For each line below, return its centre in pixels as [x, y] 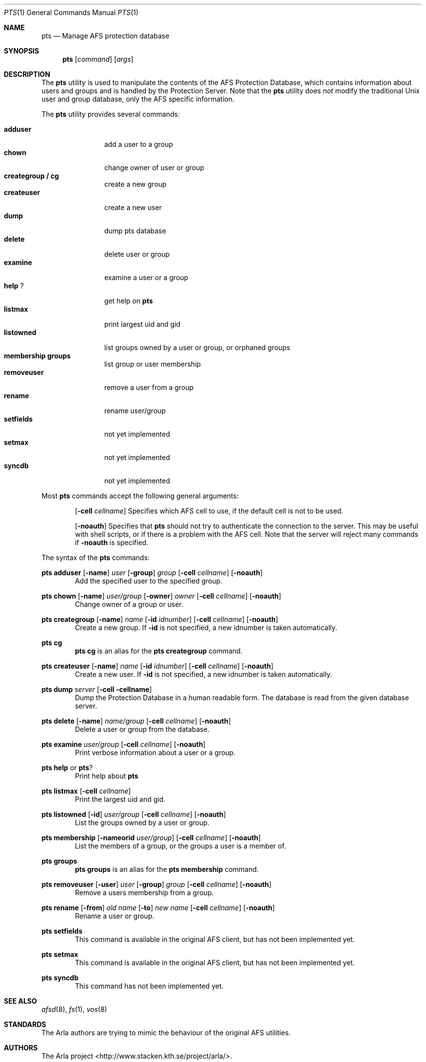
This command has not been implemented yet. [149, 986]
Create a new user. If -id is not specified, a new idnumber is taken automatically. [204, 674]
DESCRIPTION [27, 74]
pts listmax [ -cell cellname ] [86, 791]
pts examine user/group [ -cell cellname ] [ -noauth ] [124, 744]
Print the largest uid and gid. [120, 799]
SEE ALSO [20, 1001]
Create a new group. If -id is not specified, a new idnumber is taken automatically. [206, 628]
